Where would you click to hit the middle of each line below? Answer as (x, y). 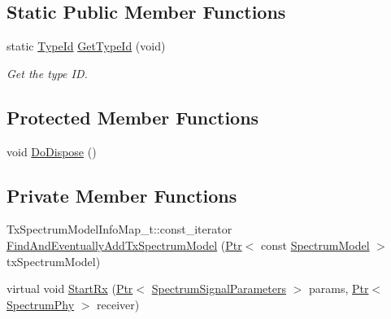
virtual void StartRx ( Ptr (70, 288)
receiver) (118, 304)
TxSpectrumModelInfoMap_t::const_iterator (119, 229)
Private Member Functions (122, 195)
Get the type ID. (47, 73)
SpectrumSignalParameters (219, 288)
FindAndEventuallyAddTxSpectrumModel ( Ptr (124, 245)
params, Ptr (339, 288)
